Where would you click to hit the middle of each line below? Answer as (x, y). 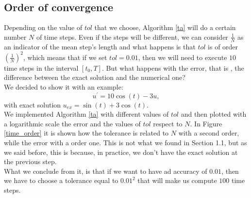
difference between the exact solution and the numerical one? (95, 77)
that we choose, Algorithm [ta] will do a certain (165, 27)
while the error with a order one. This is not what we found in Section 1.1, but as (125, 142)
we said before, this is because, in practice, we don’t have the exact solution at (121, 152)
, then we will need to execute (183, 57)
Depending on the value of (43, 27)
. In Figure (206, 123)
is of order (223, 46)
